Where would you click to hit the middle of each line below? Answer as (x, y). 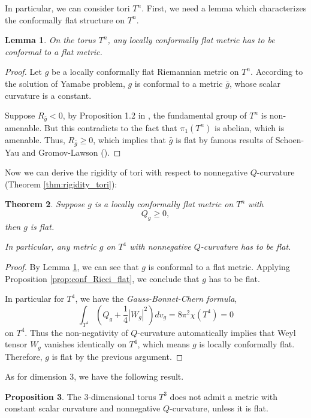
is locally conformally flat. (247, 344)
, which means (164, 344)
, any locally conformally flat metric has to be (191, 40)
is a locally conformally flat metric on (164, 204)
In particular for (34, 299)
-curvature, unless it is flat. (219, 408)
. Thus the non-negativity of (76, 332)
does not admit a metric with (224, 396)
